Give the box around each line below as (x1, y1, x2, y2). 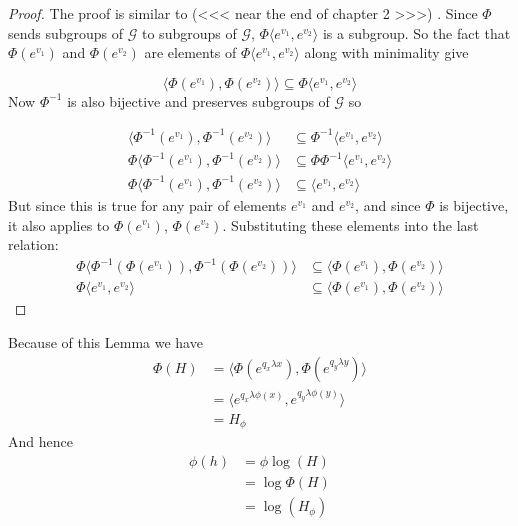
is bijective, (439, 194, 509, 215)
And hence (8, 431, 73, 452)
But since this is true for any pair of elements (8, 194, 287, 215)
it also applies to (8, 214, 110, 235)
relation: (8, 234, 59, 255)
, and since (355, 194, 421, 215)
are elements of (144, 42, 237, 63)
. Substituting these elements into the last (222, 214, 479, 235)
